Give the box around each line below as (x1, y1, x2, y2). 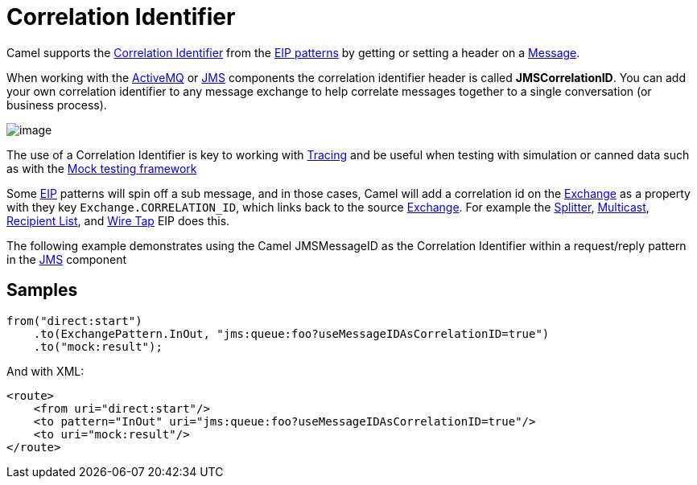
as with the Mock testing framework (6, 161, 197, 175)
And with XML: (6, 364, 85, 378)
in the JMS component (6, 252, 127, 266)
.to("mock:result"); (33, 339, 163, 353)
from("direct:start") (6, 314, 142, 327)
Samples (6, 280, 78, 301)
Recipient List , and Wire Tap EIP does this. (6, 213, 230, 228)
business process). (6, 97, 107, 112)
